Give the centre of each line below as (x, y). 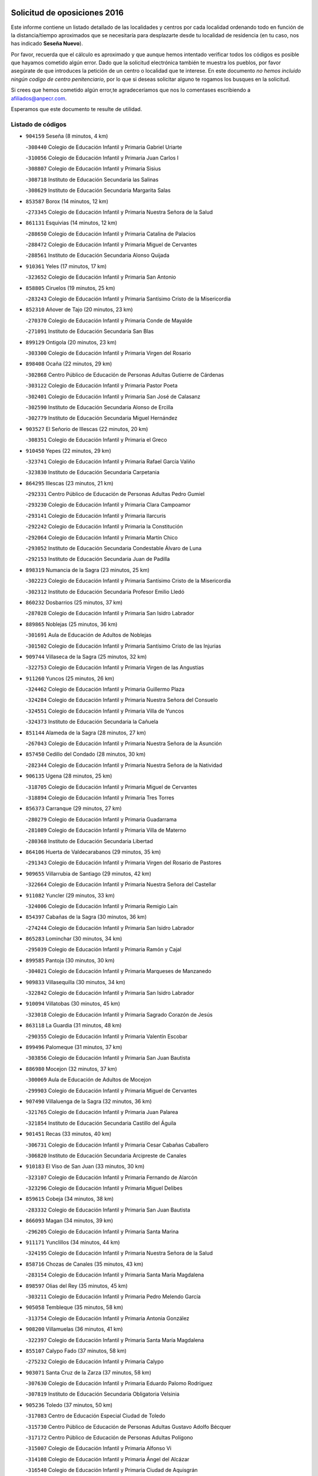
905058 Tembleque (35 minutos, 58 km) (74, 1307)
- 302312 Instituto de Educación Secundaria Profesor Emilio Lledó (105, 592)
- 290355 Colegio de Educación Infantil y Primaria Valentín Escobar (107, 1036)
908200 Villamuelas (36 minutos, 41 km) (74, 1329)
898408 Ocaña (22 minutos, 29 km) (69, 364)
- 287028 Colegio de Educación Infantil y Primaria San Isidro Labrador (110, 613)
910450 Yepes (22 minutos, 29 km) (68, 450)
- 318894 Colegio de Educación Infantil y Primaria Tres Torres (100, 798)
